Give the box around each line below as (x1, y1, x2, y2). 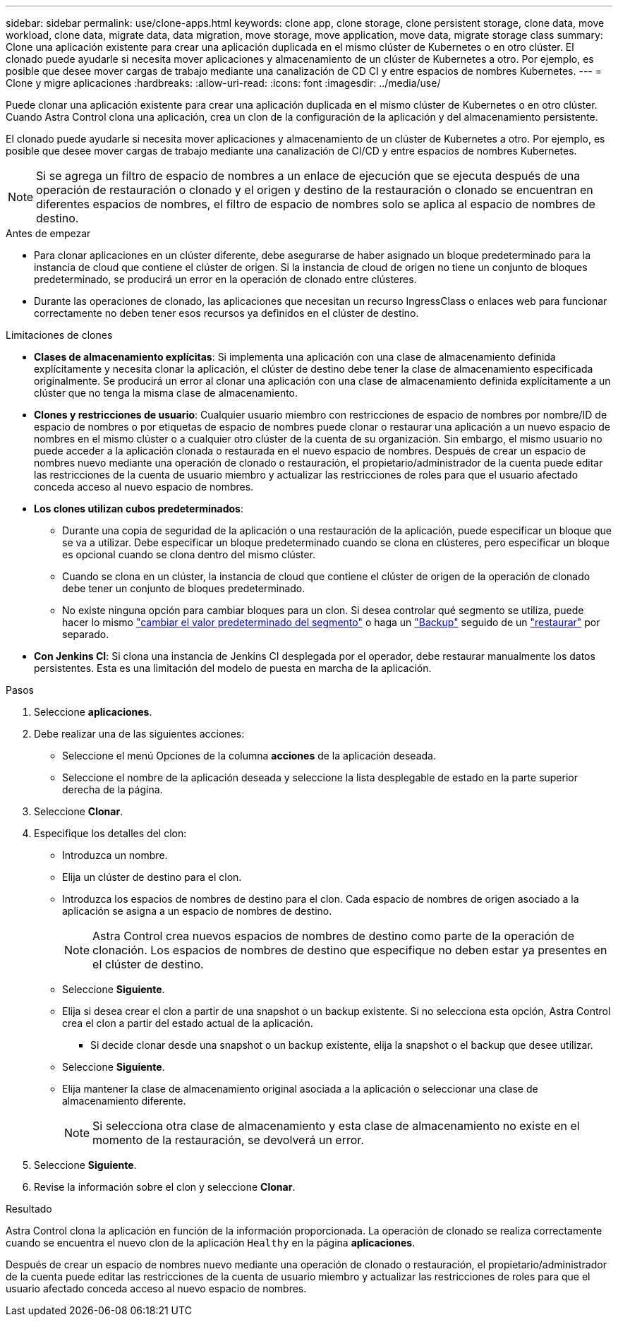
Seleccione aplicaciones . (34, 706, 152, 718)
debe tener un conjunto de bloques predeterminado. (62, 582, 305, 594)
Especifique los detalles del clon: (34, 827, 187, 839)
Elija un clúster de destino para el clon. (62, 871, 242, 883)
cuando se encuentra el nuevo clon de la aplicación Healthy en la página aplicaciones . (6, 1237, 416, 1249)
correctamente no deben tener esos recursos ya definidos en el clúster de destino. (34, 307, 419, 319)
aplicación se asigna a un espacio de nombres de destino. (62, 905, 332, 917)
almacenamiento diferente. (62, 1095, 186, 1107)
